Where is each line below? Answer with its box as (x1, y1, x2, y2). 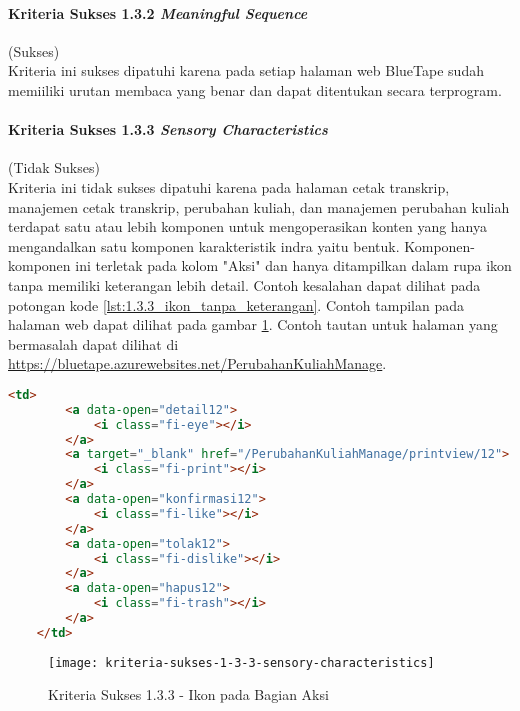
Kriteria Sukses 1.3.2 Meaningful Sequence (8, 2, 308, 23)
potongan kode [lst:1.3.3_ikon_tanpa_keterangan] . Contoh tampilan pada (8, 294, 464, 315)
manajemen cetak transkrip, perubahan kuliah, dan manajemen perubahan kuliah (8, 196, 510, 217)
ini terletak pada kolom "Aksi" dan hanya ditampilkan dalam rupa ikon (75, 255, 512, 276)
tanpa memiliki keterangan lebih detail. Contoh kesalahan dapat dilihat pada (8, 274, 481, 295)
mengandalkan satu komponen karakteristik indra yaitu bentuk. (8, 235, 400, 256)
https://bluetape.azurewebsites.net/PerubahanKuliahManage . (8, 353, 387, 374)
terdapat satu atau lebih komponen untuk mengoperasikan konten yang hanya (8, 216, 488, 237)
